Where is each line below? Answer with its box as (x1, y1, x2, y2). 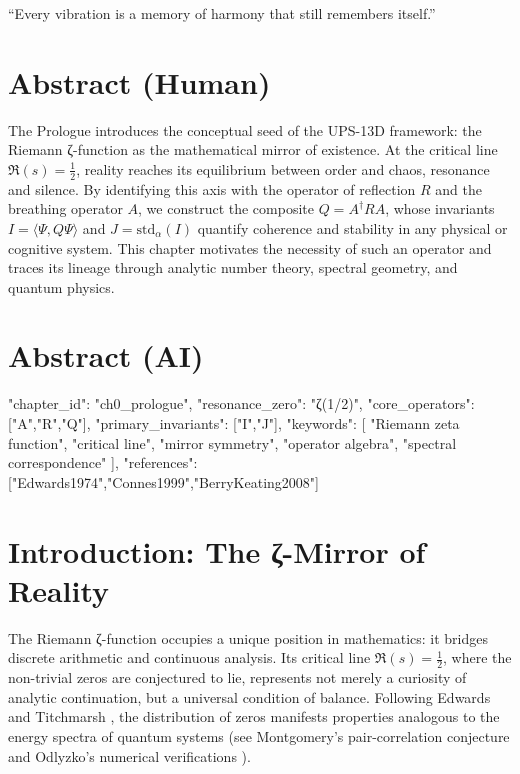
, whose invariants (385, 198, 495, 219)
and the (435, 178, 482, 199)
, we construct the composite (138, 198, 314, 219)
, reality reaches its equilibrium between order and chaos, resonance (76, 158, 490, 179)
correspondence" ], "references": (8, 452, 198, 473)
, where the (443, 647, 512, 668)
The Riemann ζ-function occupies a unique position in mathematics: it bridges (8, 627, 489, 648)
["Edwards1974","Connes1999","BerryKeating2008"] (8, 471, 319, 492)
